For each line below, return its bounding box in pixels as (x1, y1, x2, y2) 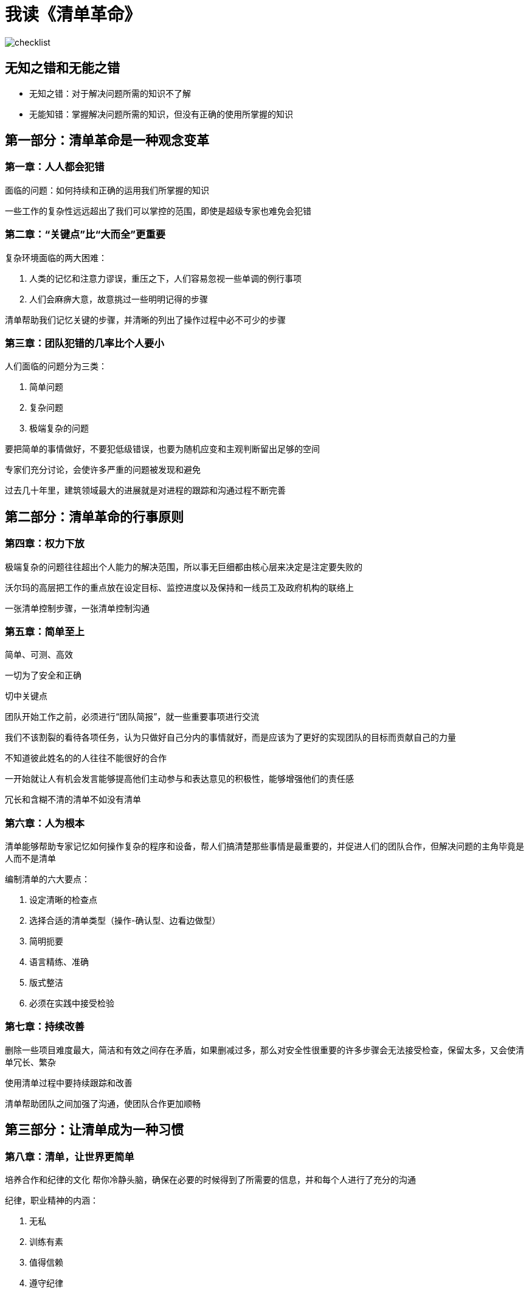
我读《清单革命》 (5, 4, 142, 25)
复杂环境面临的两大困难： (5, 252, 107, 263)
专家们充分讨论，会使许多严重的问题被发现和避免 (5, 464, 201, 475)
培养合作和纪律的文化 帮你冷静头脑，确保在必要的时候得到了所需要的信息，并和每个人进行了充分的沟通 (5, 1174, 416, 1185)
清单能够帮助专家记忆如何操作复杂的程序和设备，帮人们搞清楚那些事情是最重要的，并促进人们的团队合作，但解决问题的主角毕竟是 (5, 841, 524, 852)
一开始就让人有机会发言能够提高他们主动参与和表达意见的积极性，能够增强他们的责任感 (5, 773, 354, 784)
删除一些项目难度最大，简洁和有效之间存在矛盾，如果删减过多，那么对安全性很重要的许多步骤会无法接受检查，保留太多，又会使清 (5, 1044, 524, 1055)
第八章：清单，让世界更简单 (5, 1150, 134, 1163)
